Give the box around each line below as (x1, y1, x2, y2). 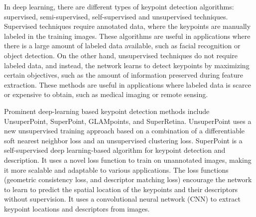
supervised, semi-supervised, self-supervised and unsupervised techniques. (4, 11, 228, 21)
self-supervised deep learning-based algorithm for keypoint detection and (4, 145, 226, 155)
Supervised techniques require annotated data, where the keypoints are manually (4, 21, 251, 31)
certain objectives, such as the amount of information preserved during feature (4, 70, 244, 80)
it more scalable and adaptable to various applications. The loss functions (4, 164, 229, 175)
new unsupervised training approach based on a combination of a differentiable (4, 125, 245, 136)
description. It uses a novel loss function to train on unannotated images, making (4, 154, 252, 165)
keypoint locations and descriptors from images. (4, 203, 150, 214)
